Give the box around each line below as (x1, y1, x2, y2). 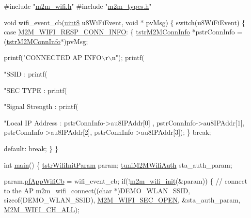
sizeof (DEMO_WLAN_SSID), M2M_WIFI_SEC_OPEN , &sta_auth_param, (4, 195, 240, 205)
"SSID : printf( (4, 68, 47, 78)
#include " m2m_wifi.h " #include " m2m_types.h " (4, 1, 152, 11)
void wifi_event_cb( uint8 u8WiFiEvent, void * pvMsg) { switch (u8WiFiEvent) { (4, 17, 246, 27)
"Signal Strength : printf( (4, 101, 78, 111)
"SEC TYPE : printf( (4, 85, 67, 95)
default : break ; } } (4, 143, 59, 153)
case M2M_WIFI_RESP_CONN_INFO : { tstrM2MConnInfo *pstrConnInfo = (4, 27, 243, 37)
